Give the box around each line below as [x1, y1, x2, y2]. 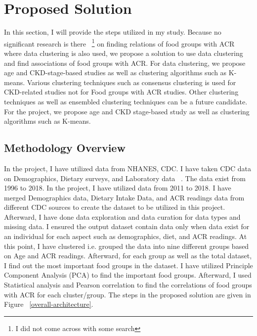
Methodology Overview [4, 140, 126, 155]
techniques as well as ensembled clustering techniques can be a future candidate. [4, 96, 248, 106]
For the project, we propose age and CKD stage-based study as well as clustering [4, 106, 250, 116]
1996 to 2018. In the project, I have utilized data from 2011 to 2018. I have [4, 183, 231, 193]
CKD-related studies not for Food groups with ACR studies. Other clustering [4, 87, 239, 97]
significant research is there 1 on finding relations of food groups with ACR [4, 37, 235, 48]
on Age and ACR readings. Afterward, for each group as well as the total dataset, [4, 250, 252, 261]
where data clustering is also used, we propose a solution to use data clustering [4, 48, 243, 58]
